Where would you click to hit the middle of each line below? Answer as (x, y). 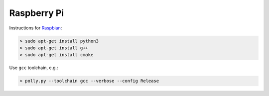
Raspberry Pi (37, 13)
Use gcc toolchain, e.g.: (34, 68)
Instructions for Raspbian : (36, 28)
